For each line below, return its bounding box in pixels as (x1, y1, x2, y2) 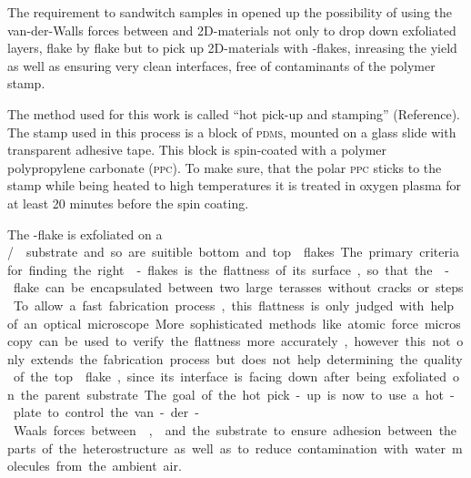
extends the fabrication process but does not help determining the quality (31, 349, 463, 368)
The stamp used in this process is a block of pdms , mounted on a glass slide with (7, 122, 456, 141)
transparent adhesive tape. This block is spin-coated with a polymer (7, 140, 387, 159)
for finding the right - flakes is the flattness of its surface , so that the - (7, 259, 450, 279)
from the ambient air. (55, 456, 182, 475)
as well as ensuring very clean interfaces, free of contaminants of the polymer (7, 56, 436, 75)
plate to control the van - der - (13, 402, 199, 422)
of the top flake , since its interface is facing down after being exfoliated (13, 367, 446, 386)
